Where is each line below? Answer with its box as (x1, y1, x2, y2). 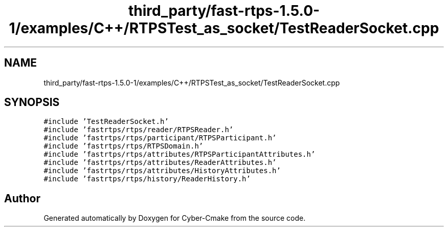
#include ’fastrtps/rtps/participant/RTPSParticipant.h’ (43, 134, 277, 142)
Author (4, 192, 40, 205)
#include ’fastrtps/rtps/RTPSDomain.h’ (43, 142, 204, 151)
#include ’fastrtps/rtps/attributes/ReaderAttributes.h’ (43, 158, 277, 167)
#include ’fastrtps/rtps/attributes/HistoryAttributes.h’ (43, 166, 281, 175)
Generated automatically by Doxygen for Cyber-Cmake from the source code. (43, 214, 306, 223)
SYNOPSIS (4, 96, 60, 109)
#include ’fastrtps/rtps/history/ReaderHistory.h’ (43, 175, 251, 183)
